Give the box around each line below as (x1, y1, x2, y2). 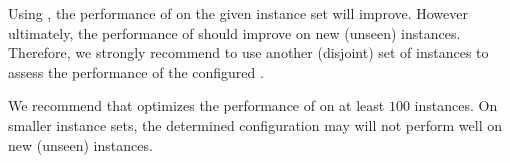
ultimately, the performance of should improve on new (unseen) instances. (8, 22, 461, 43)
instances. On (414, 95, 498, 116)
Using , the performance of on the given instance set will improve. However (8, 3, 469, 23)
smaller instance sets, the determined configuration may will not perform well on (8, 114, 502, 135)
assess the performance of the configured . (8, 61, 264, 82)
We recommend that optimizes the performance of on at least (8, 95, 385, 116)
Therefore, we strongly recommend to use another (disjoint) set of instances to (8, 42, 489, 63)
